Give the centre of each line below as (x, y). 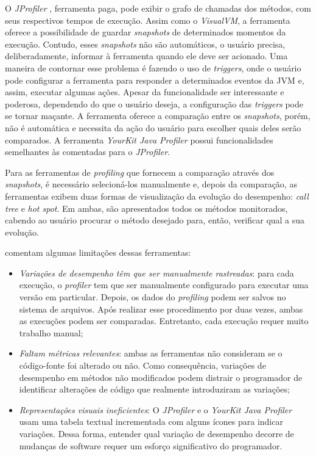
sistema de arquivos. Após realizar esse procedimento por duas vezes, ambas (161, 309)
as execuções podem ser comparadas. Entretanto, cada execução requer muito (164, 321)
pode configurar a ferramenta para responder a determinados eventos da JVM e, (155, 80)
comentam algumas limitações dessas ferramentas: (98, 252)
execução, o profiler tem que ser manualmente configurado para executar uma (164, 285)
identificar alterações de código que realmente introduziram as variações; (154, 389)
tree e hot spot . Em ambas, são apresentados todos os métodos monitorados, (146, 208)
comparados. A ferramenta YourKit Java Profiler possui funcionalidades (139, 139)
